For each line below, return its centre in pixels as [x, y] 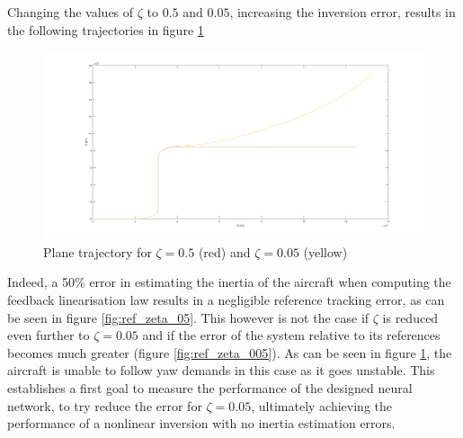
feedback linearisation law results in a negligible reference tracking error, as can [226, 300]
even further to [49, 335]
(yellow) [325, 251]
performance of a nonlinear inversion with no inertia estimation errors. [201, 423]
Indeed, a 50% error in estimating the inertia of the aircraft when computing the [229, 282]
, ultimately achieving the [321, 405]
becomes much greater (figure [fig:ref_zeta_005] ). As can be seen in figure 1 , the [230, 352]
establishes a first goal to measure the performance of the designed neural [210, 388]
